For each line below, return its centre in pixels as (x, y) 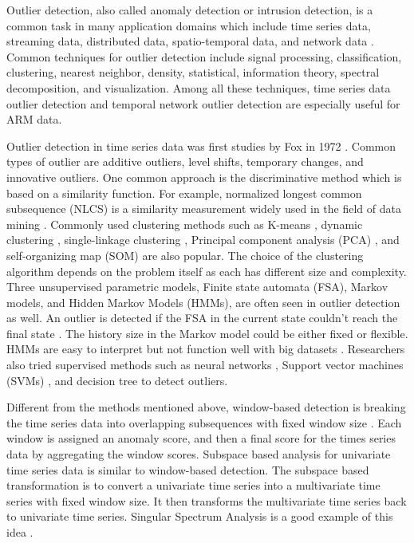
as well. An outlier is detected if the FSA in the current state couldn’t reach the (202, 318)
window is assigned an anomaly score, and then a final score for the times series (201, 438)
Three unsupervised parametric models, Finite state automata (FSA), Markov (197, 287)
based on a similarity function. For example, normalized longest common (184, 193)
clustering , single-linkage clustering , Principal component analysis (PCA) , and (203, 240)
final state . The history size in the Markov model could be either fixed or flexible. (207, 333)
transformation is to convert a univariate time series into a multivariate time (193, 485)
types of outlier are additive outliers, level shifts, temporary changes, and (185, 161)
